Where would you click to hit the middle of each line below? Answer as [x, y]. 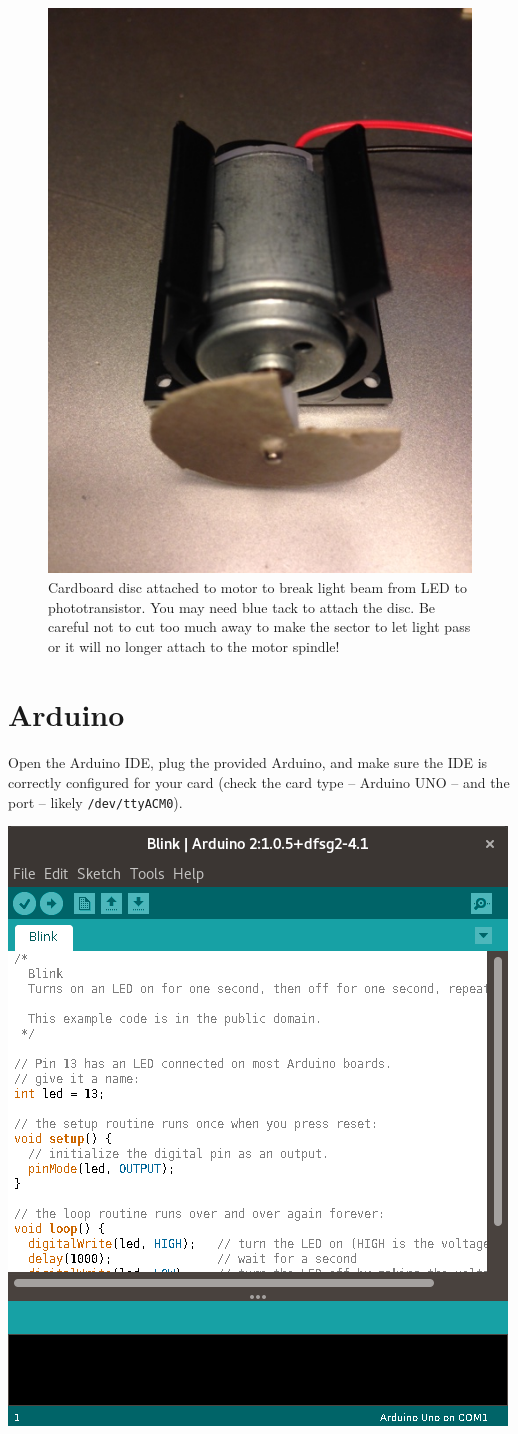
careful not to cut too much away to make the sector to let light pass [259, 626]
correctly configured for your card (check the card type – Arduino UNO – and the [259, 782]
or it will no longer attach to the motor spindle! [194, 645]
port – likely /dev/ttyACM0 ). [95, 801]
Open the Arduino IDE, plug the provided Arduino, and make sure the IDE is [248, 762]
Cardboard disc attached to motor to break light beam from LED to [257, 586]
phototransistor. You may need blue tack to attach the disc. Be [242, 606]
